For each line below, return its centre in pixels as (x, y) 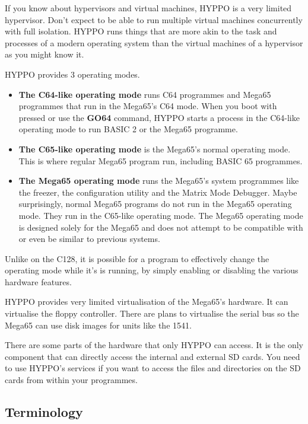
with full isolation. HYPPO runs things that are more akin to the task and (141, 31)
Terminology (44, 412)
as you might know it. (45, 54)
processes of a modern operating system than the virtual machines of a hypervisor (154, 42)
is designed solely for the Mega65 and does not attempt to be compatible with (161, 227)
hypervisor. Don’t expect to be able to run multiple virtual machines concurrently (154, 19)
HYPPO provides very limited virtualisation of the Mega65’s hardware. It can (147, 302)
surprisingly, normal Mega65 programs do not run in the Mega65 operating (155, 204)
